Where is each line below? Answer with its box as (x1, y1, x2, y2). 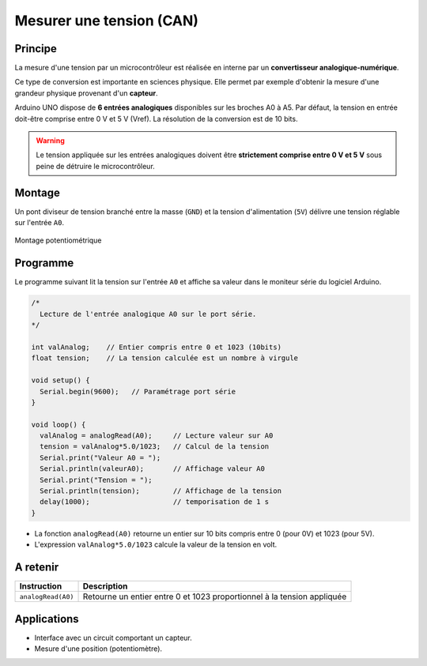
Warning (36, 136, 65, 145)
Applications (14, 612, 79, 626)
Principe (14, 42, 57, 55)
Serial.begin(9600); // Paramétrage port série (40, 387, 236, 396)
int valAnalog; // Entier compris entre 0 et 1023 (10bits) (31, 342, 282, 352)
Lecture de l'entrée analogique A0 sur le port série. (40, 309, 257, 318)
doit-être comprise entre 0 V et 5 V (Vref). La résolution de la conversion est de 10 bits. (14, 114, 298, 123)
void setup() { (31, 376, 90, 385)
